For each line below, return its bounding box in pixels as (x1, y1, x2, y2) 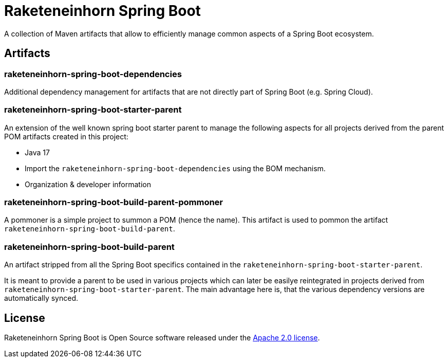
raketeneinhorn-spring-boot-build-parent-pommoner (4, 197, 223, 208)
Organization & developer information (25, 179, 151, 189)
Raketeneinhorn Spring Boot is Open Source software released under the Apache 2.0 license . (4, 333, 320, 342)
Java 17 (25, 148, 50, 157)
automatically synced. (4, 294, 79, 303)
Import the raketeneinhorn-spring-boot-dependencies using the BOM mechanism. (25, 164, 326, 173)
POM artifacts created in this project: (4, 132, 128, 141)
